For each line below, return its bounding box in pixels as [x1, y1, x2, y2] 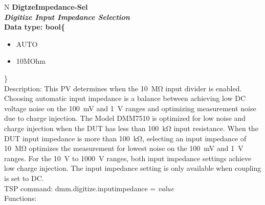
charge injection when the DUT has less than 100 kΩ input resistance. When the [4, 122, 258, 133]
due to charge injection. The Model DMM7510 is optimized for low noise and [4, 113, 246, 123]
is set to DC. [4, 172, 44, 183]
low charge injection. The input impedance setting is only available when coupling [4, 163, 261, 173]
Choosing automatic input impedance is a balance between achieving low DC [4, 93, 246, 104]
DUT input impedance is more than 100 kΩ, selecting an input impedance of [4, 133, 247, 143]
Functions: [4, 193, 37, 203]
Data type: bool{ [4, 21, 65, 32]
